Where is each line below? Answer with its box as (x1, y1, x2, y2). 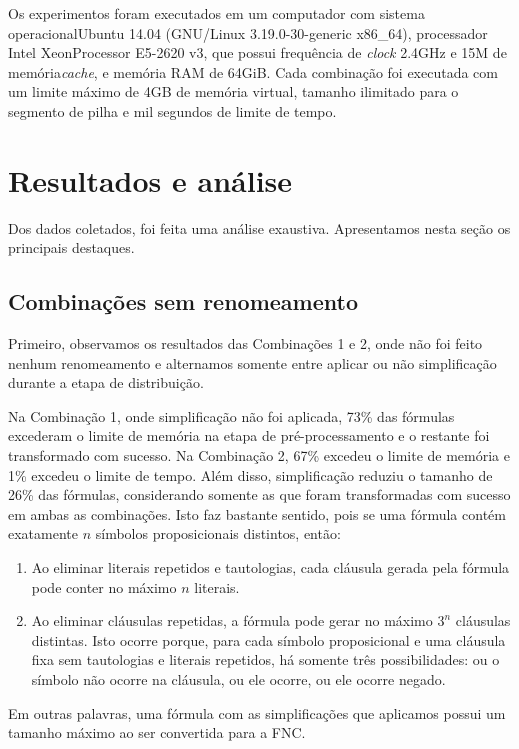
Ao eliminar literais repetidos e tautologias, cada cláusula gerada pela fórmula (31, 557, 510, 578)
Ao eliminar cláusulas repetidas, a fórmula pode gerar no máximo (31, 610, 433, 631)
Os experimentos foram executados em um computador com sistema (8, 3, 425, 23)
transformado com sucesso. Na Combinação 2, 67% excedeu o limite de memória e (8, 445, 510, 466)
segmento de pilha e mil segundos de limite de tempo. (8, 100, 337, 121)
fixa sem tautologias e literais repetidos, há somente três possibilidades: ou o (31, 649, 500, 670)
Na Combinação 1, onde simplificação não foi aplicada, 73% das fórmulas (8, 405, 455, 426)
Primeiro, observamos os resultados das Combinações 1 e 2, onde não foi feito (8, 333, 483, 354)
